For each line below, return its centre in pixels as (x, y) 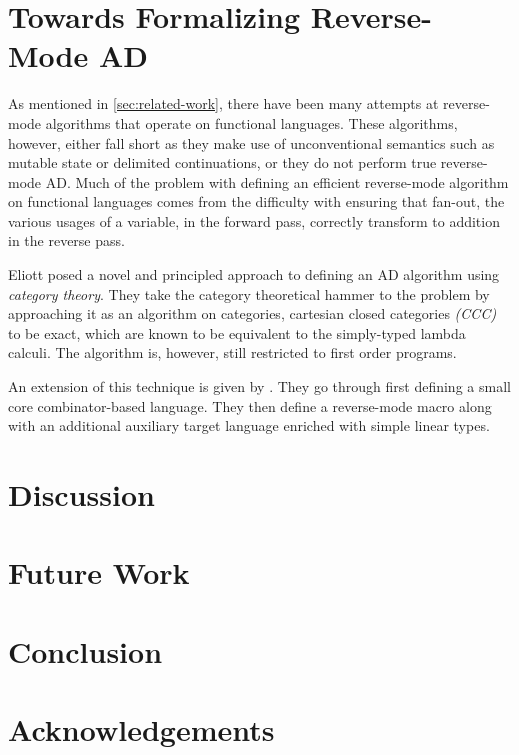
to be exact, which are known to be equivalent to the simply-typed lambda (237, 332)
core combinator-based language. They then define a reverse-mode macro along (250, 405)
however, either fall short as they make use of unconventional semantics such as (251, 142)
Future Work (99, 572)
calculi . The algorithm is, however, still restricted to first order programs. (232, 352)
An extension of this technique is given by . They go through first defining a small (259, 386)
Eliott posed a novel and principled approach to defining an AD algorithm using (254, 274)
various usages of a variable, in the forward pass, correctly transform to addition (254, 220)
